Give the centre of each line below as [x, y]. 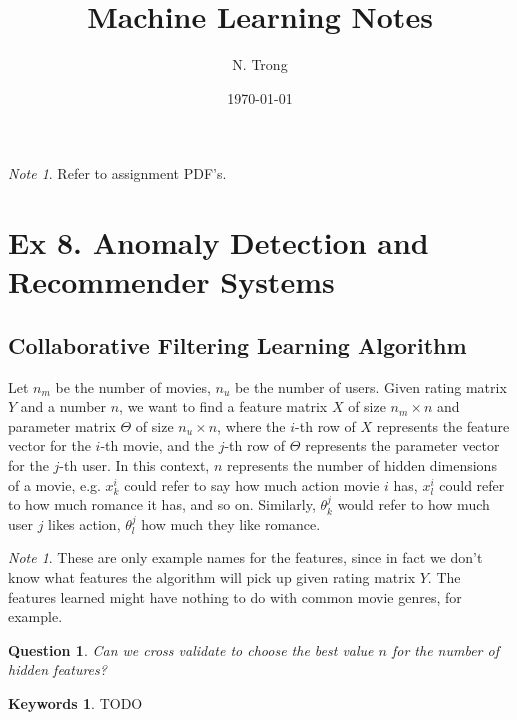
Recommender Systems [171, 281]
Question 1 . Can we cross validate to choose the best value [191, 649]
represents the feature [443, 425]
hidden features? [57, 669]
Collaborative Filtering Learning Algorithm [237, 344]
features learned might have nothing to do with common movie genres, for [235, 596]
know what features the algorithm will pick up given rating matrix [212, 577]
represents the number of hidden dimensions [361, 465]
